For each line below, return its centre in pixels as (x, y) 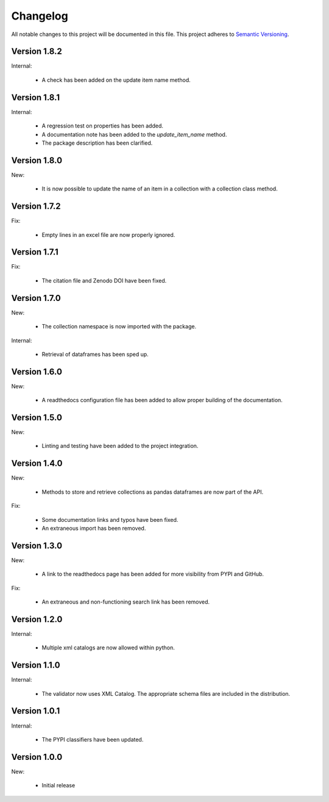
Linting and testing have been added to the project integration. (120, 446)
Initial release (58, 786)
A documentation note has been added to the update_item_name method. (134, 134)
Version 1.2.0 (37, 619)
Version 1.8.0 (37, 160)
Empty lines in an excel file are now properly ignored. (108, 234)
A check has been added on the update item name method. (116, 80)
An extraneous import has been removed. (94, 528)
